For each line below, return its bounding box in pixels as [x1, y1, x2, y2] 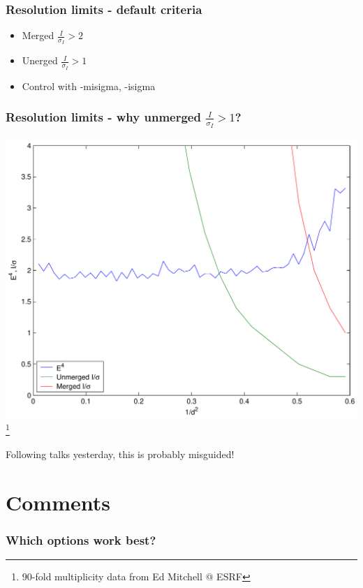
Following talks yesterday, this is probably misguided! [6, 447, 235, 462]
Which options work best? [6, 531, 156, 548]
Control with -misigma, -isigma [22, 78, 156, 93]
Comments [6, 487, 110, 516]
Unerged [22, 53, 58, 68]
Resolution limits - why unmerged [6, 108, 201, 126]
